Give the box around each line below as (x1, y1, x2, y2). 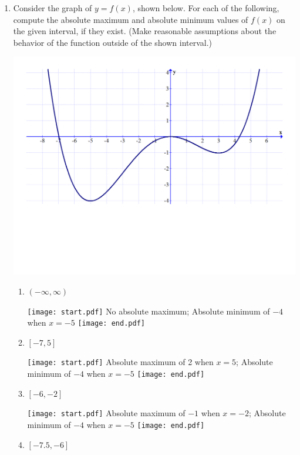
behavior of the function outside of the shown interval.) (13, 36, 213, 48)
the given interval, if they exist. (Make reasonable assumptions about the (13, 25, 277, 37)
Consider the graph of (13, 2, 92, 14)
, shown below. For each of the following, (132, 2, 279, 14)
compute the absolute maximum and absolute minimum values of (13, 13, 248, 25)
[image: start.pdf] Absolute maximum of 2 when (27, 356, 214, 368)
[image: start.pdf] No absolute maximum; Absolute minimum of (27, 305, 270, 317)
